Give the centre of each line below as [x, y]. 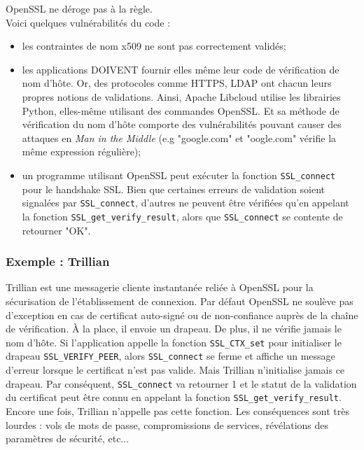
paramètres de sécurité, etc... [68, 438]
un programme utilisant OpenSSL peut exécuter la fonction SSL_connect [179, 175]
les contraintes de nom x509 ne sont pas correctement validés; [154, 46]
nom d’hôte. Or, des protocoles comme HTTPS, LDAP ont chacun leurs [177, 83]
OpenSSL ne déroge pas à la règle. [79, 8]
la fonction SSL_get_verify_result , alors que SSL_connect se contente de [182, 216]
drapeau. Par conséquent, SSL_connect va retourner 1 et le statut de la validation [181, 383]
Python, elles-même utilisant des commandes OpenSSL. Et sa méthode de [181, 110]
